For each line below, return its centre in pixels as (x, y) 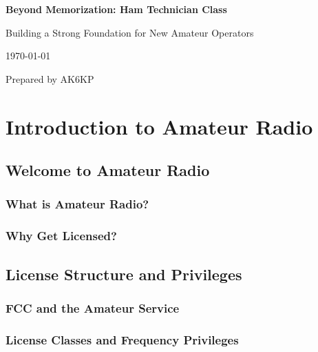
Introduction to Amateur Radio (159, 126)
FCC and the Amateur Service (93, 307)
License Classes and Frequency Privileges (122, 339)
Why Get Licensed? (61, 236)
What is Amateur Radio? (77, 204)
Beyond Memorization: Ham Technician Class (116, 9)
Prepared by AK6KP (50, 78)
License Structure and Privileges (124, 274)
